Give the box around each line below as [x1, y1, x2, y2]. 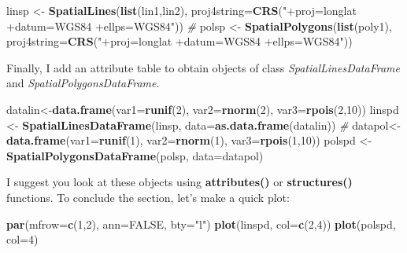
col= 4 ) [6, 231, 39, 247]
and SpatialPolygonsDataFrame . [6, 75, 160, 91]
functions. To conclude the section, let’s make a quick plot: [6, 189, 290, 205]
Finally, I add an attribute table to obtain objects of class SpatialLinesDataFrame [6, 59, 400, 75]
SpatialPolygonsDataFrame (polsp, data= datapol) [6, 147, 264, 163]
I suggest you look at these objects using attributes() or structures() [6, 174, 353, 190]
